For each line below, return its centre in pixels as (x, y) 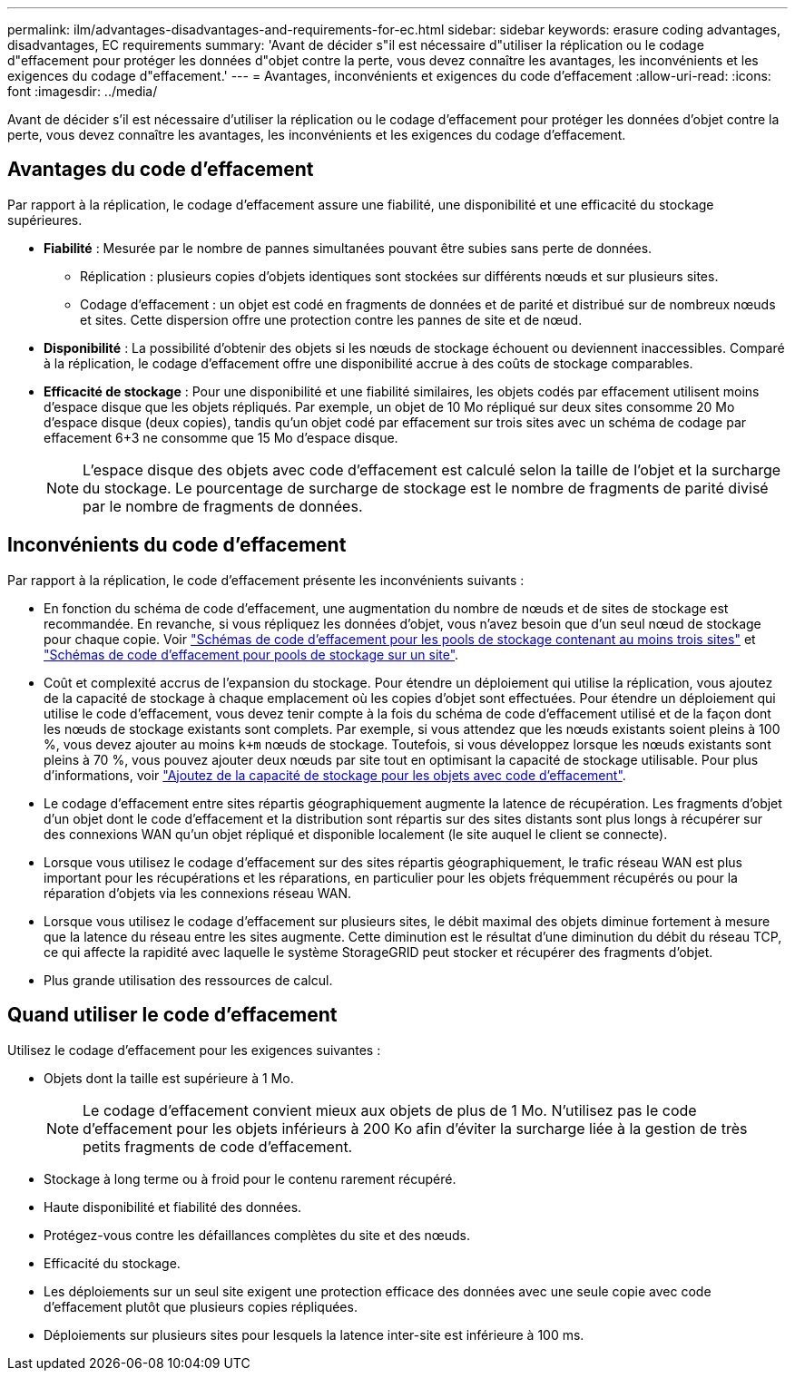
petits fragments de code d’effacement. (218, 1146)
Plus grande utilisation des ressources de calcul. (188, 980)
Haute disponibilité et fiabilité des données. (173, 1207)
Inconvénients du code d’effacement (177, 545)
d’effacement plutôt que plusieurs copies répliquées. (201, 1306)
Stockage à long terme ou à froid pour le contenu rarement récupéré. (250, 1178)
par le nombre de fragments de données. (223, 506)
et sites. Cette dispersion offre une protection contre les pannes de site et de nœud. (331, 319)
